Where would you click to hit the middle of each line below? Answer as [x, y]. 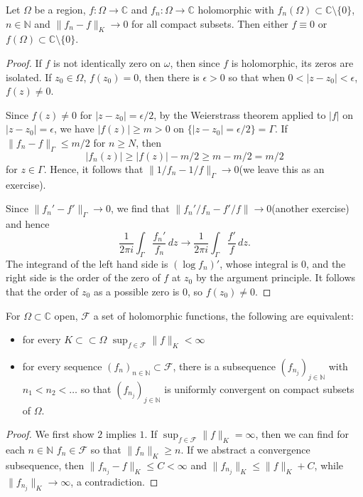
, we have [74, 129]
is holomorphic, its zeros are [292, 62]
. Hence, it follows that [93, 168]
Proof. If [24, 62]
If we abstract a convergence [249, 449]
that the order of [42, 291]
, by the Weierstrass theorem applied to [240, 114]
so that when [256, 77]
